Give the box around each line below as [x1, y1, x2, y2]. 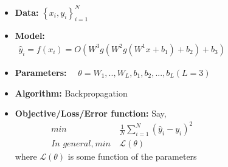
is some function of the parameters [67, 150, 197, 163]
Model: [15, 29, 45, 42]
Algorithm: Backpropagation [15, 86, 128, 99]
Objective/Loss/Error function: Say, [15, 107, 167, 120]
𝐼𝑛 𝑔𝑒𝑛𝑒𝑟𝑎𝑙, [51, 140, 94, 149]
